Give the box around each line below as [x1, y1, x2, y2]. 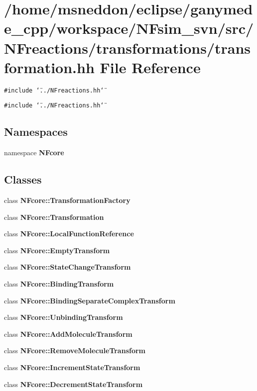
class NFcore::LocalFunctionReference [4, 228, 134, 239]
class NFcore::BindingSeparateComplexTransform [4, 295, 175, 305]
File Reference [100, 57, 201, 77]
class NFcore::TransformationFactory [4, 195, 130, 205]
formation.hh [4, 57, 95, 77]
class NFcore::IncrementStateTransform [4, 362, 140, 372]
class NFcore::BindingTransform [4, 278, 114, 289]
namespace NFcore [4, 147, 64, 158]
